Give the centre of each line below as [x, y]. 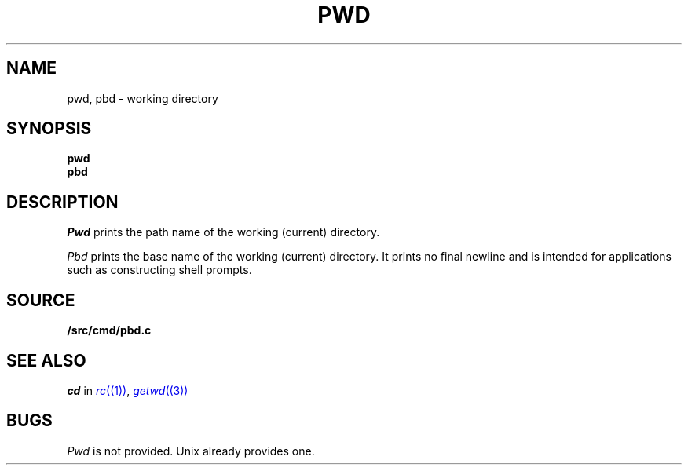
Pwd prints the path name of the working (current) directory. [223, 232]
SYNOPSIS [49, 129]
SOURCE [41, 300]
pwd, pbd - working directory [143, 98]
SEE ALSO [46, 360]
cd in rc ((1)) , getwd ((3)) [128, 390]
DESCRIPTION [62, 202]
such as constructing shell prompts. [159, 270]
